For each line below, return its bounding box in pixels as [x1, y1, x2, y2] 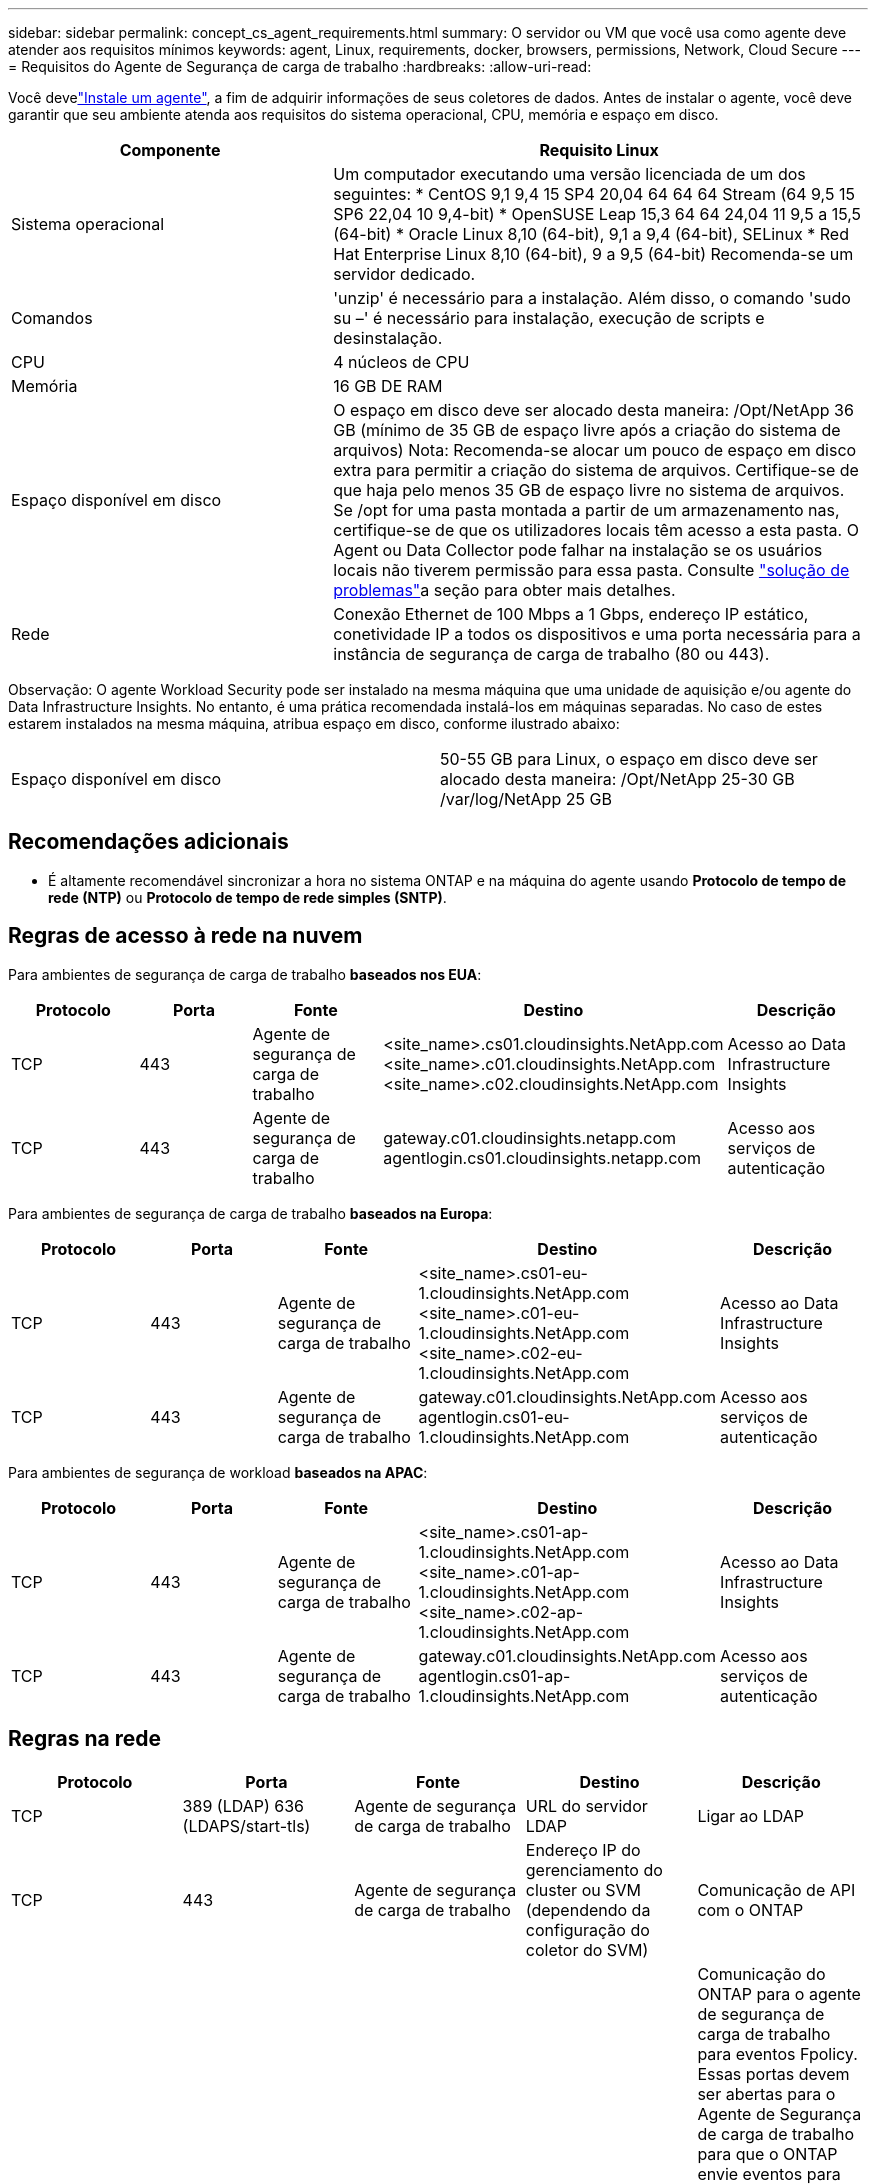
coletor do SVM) [525, 1939, 649, 1960]
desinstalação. [333, 328, 443, 348]
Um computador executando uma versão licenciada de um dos [333, 164, 806, 184]
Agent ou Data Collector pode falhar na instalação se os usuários [333, 540, 823, 560]
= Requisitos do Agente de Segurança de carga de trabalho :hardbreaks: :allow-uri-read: [8, 58, 592, 75]
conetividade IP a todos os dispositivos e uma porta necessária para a [333, 624, 861, 644]
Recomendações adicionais [8, 829, 289, 855]
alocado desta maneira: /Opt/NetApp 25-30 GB [440, 769, 795, 789]
